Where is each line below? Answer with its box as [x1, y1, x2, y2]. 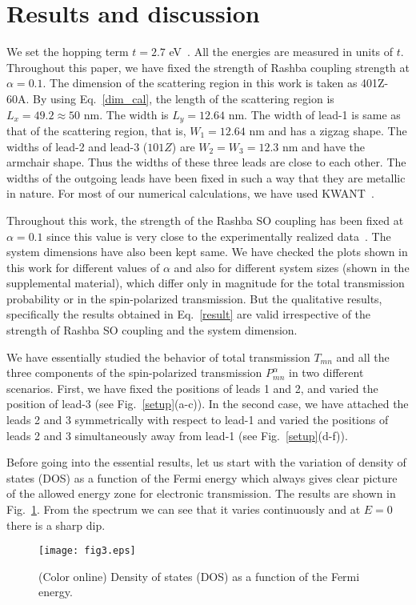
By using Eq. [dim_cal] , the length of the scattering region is [33, 90, 334, 106]
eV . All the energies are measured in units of [169, 43, 394, 60]
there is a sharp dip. [6, 516, 106, 533]
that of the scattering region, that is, [6, 122, 186, 138]
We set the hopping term [6, 43, 129, 60]
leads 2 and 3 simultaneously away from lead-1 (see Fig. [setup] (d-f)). [6, 427, 348, 443]
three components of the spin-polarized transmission [6, 364, 262, 381]
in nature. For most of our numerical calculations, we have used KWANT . [6, 185, 374, 202]
